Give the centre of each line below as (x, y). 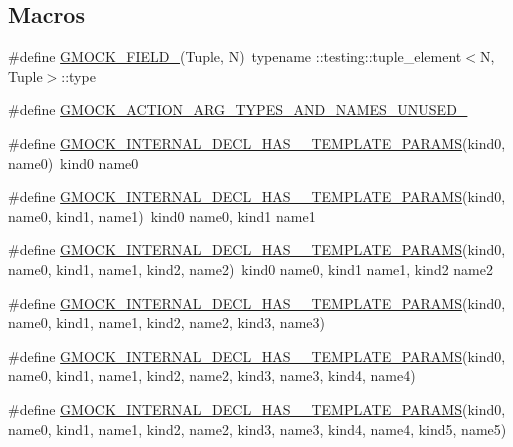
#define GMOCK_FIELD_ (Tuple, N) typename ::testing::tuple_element (235, 56)
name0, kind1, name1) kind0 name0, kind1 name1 (162, 215)
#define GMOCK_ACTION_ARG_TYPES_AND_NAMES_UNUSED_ (238, 109)
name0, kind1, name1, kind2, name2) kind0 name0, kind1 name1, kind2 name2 (250, 268)
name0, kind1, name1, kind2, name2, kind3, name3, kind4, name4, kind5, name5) (257, 428)
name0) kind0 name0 (73, 162)
